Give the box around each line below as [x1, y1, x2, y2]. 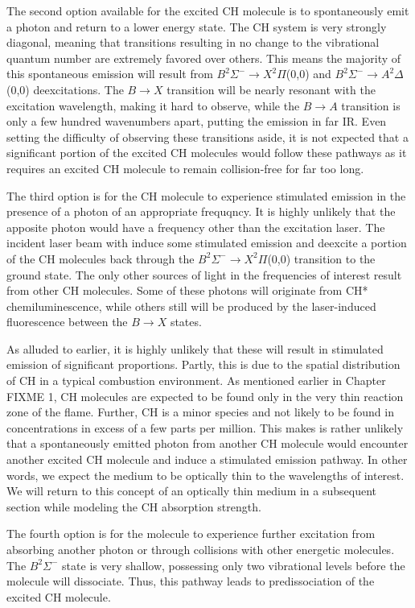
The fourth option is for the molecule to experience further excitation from [6, 525, 376, 542]
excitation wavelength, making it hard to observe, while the [6, 97, 300, 114]
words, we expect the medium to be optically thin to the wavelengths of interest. [6, 466, 405, 483]
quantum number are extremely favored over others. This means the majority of [6, 49, 401, 66]
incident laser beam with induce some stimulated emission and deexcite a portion [6, 234, 407, 251]
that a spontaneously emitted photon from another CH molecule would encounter [6, 435, 409, 452]
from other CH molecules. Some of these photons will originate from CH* [6, 282, 368, 299]
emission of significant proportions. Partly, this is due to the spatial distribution [6, 356, 401, 373]
